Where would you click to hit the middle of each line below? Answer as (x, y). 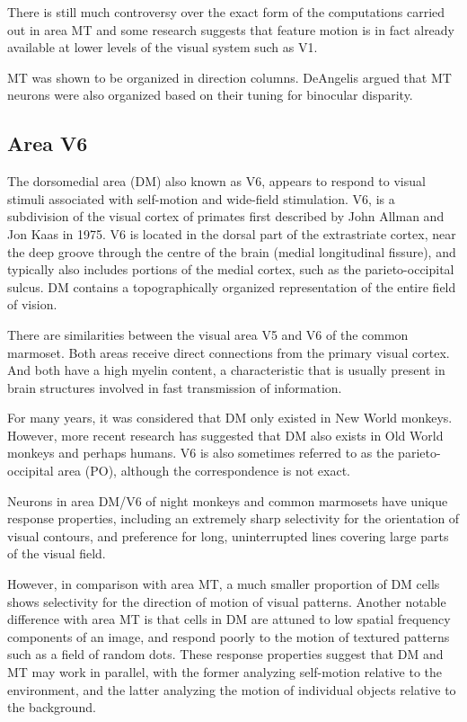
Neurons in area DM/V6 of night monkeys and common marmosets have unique (228, 500)
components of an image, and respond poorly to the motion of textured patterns (229, 636)
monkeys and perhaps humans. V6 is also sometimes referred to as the (201, 453)
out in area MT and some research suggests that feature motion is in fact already (231, 29)
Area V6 (48, 143)
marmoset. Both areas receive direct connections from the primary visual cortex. (229, 352)
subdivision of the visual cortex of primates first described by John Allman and (226, 216)
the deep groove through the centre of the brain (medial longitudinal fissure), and (232, 251)
